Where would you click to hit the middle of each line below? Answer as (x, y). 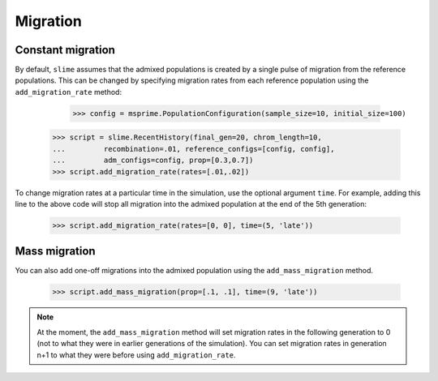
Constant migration (65, 50)
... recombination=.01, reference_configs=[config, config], (193, 149)
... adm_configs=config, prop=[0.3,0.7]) (153, 161)
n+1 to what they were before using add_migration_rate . (136, 355)
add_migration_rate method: (68, 92)
